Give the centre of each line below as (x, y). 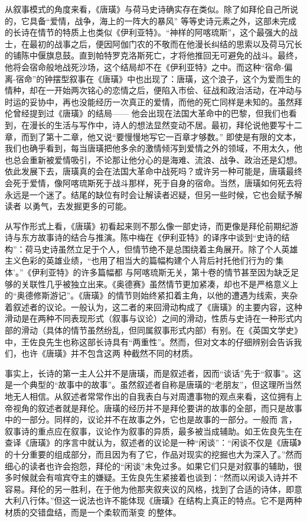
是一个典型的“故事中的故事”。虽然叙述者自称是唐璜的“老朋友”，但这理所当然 (153, 385)
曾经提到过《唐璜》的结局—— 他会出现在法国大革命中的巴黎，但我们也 (151, 113)
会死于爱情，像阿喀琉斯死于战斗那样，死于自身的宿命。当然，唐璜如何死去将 (153, 182)
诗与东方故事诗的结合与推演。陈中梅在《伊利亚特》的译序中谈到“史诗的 (143, 237)
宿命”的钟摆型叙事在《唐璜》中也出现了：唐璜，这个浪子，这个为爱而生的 (158, 78)
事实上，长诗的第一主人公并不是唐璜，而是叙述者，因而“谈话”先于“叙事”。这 (153, 373)
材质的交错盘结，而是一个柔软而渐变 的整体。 (93, 512)
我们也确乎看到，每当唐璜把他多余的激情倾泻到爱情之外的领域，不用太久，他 (153, 148)
